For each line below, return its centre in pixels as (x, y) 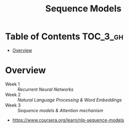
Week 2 (13, 94)
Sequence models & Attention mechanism (60, 110)
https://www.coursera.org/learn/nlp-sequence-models (68, 120)
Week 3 (13, 105)
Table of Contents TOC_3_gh (64, 36)
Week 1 (12, 84)
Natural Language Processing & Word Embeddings (70, 100)
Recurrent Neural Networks (46, 89)
